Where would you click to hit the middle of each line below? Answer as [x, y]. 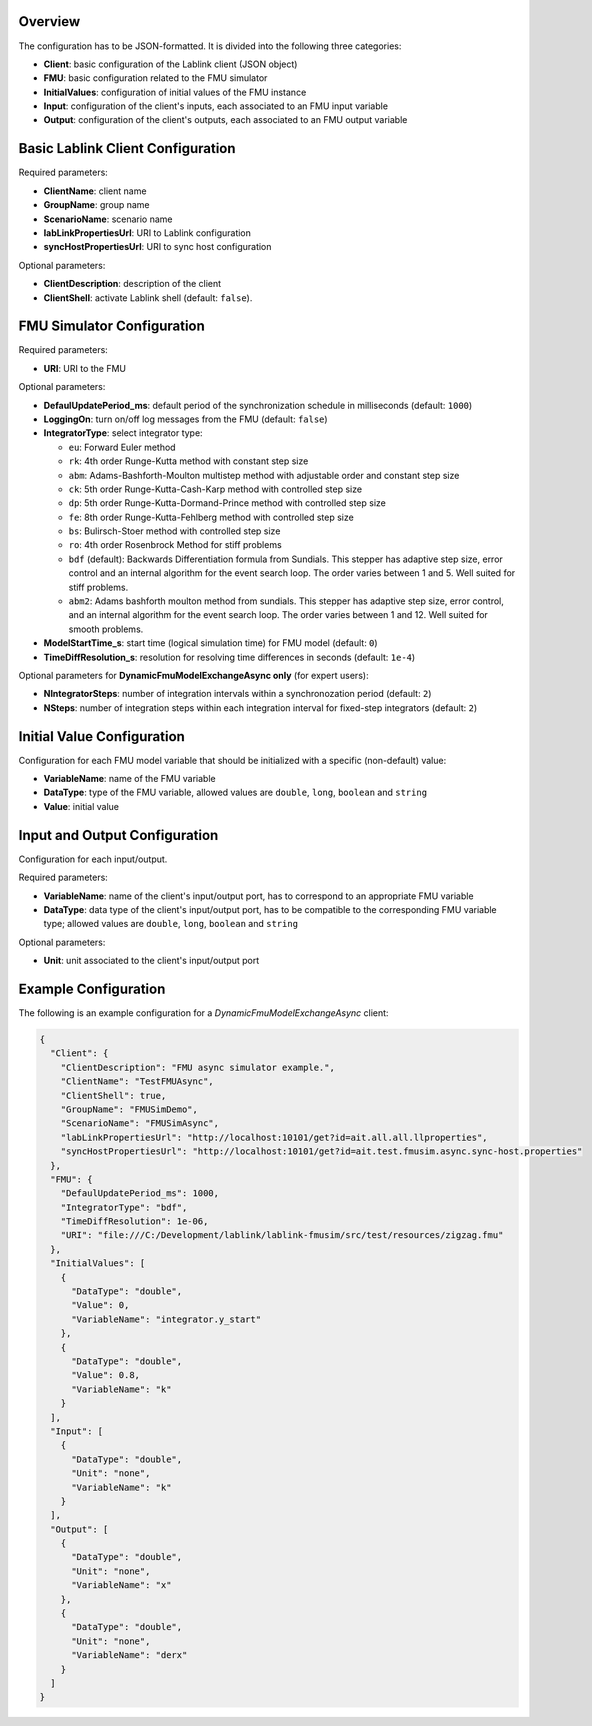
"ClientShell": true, [113, 1095]
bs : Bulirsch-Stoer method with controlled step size [174, 531]
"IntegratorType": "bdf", [124, 1207]
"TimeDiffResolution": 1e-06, [134, 1221]
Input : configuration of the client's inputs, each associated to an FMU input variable [216, 106]
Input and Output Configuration [118, 835]
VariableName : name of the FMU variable [129, 779]
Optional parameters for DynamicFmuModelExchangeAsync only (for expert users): [193, 675]
